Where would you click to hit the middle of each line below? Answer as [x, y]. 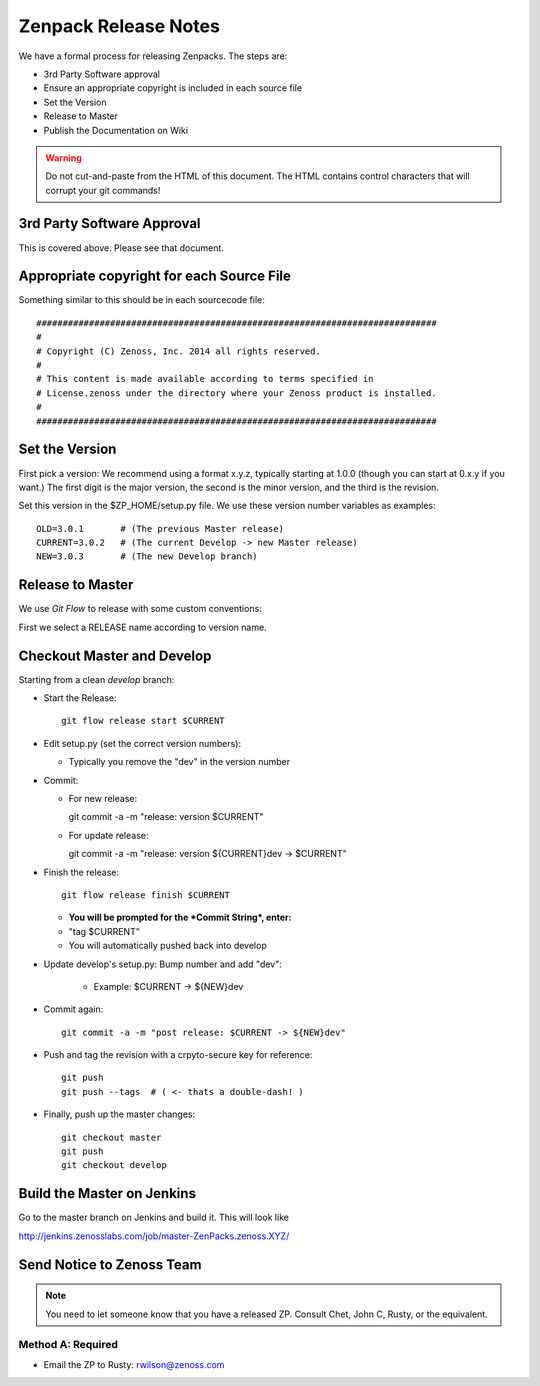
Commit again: [73, 1009]
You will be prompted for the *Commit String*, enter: [180, 917]
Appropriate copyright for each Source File [155, 276]
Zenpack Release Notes [119, 26]
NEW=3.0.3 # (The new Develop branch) [147, 556]
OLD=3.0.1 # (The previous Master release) [160, 528]
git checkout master [111, 1137]
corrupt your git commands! [103, 190]
